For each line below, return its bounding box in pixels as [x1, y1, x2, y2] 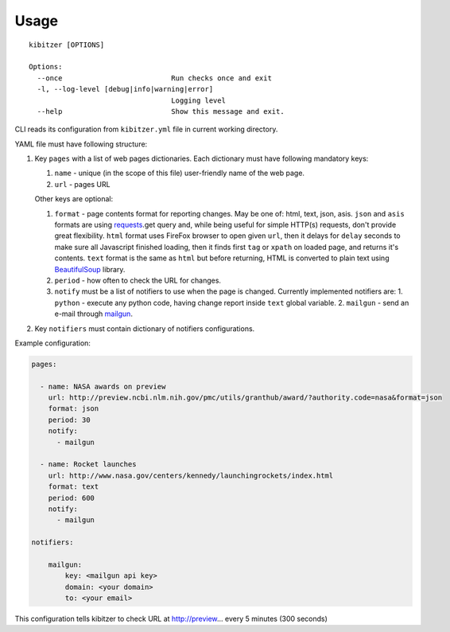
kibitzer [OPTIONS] [29, 40, 105, 49]
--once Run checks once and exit [37, 73, 272, 83]
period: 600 [48, 494, 95, 502]
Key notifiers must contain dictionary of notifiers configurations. [34, 323, 255, 334]
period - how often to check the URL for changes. [54, 275, 222, 285]
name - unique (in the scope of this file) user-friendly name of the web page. [54, 168, 305, 178]
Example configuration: [14, 338, 91, 348]
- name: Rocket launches [40, 460, 137, 469]
